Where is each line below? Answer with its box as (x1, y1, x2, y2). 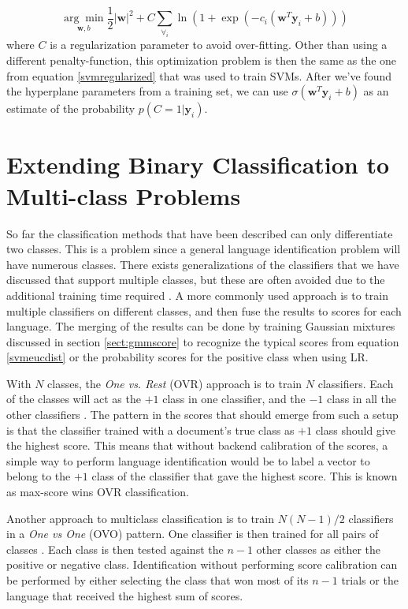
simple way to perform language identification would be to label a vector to (6, 452, 370, 469)
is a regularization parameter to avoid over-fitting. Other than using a (50, 36, 388, 53)
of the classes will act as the (6, 390, 141, 407)
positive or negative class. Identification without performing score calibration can (6, 556, 398, 573)
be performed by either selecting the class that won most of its (6, 572, 309, 588)
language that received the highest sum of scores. (6, 587, 243, 603)
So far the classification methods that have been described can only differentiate (6, 225, 393, 241)
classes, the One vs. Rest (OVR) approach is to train (47, 375, 302, 391)
